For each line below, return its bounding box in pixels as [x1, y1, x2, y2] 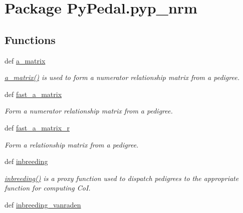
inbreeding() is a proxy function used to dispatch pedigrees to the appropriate [5, 172, 239, 183]
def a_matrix [5, 55, 46, 65]
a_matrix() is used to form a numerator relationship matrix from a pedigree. [5, 72, 239, 82]
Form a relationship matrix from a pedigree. [5, 139, 139, 149]
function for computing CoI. [5, 182, 91, 193]
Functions [5, 31, 56, 47]
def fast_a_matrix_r [5, 122, 70, 132]
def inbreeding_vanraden [5, 199, 81, 209]
